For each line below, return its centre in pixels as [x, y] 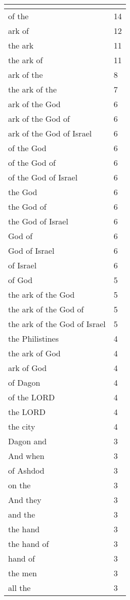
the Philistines [33, 338]
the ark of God [34, 353]
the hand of [29, 544]
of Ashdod [26, 470]
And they [25, 500]
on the [19, 485]
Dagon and [28, 441]
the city [22, 426]
